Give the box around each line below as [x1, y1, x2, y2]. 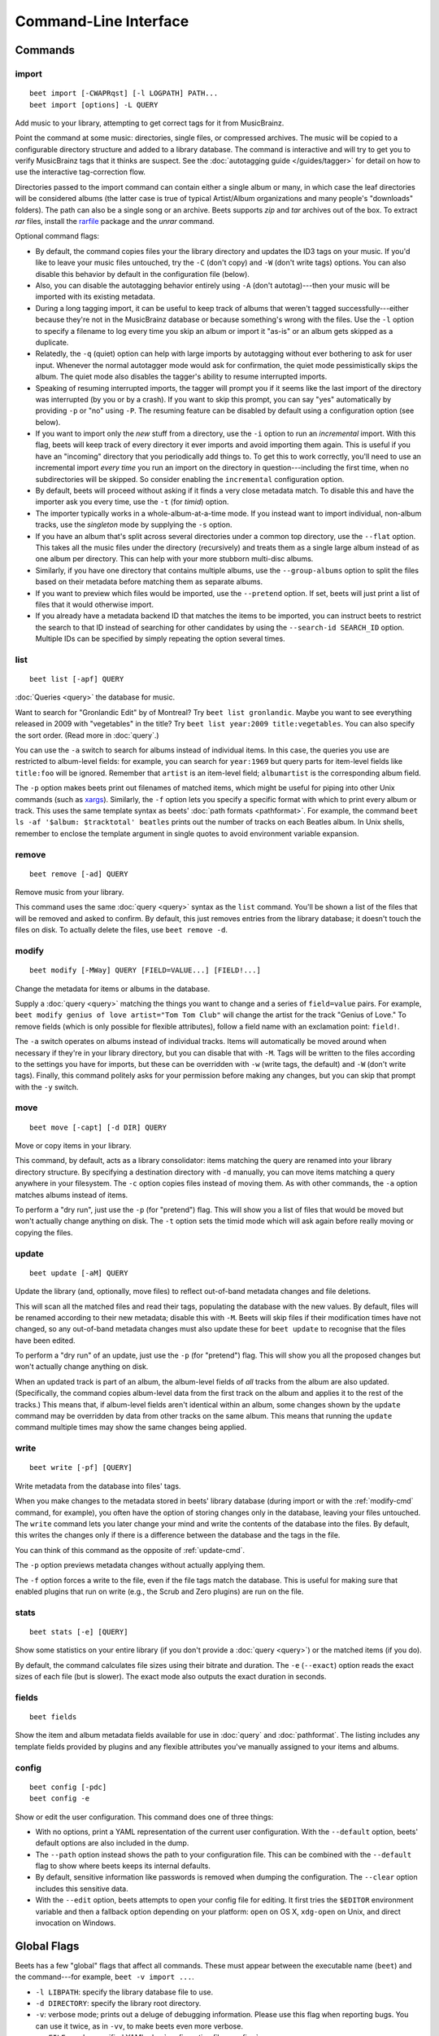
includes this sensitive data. [35, 1884, 129, 1893]
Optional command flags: [15, 231, 100, 241]
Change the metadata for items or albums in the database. [15, 984, 211, 994]
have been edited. [15, 1336, 76, 1345]
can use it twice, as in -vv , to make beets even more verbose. [35, 2021, 244, 2031]
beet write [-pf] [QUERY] [29, 1463, 133, 1472]
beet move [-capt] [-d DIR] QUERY [29, 1122, 167, 1132]
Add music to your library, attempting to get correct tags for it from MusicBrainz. [15, 118, 285, 128]
